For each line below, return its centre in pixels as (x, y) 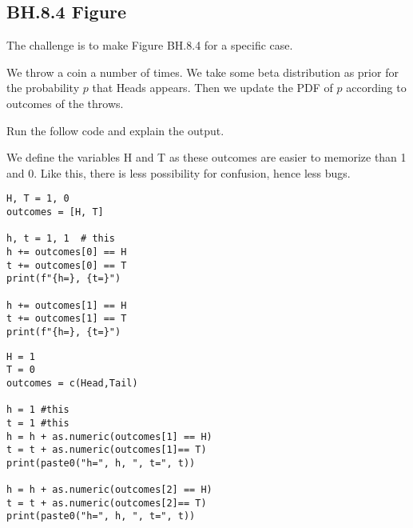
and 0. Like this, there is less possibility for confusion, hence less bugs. (179, 172)
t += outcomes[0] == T (67, 265)
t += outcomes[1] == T (67, 319)
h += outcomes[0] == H (67, 252)
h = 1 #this (38, 410)
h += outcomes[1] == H (67, 305)
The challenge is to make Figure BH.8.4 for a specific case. (150, 45)
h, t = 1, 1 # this (61, 239)
